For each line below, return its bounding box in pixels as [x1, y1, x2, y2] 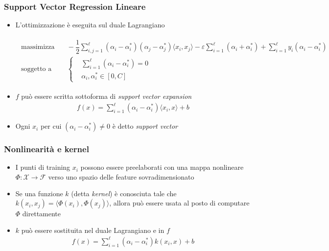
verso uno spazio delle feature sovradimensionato [48, 172, 194, 182]
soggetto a [21, 66, 52, 73]
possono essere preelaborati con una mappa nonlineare [80, 162, 244, 172]
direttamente [22, 208, 61, 219]
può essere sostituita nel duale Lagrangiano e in [21, 225, 164, 235]
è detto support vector [112, 121, 178, 131]
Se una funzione [15, 188, 63, 198]
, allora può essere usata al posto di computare [109, 198, 250, 208]
